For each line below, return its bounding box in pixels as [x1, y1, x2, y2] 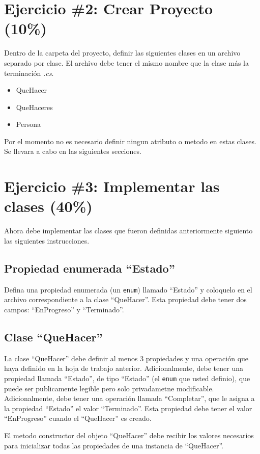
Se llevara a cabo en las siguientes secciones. [4, 146, 141, 156]
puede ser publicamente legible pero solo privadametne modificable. [4, 383, 214, 393]
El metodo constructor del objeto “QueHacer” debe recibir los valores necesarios [4, 430, 254, 441]
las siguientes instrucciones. [4, 235, 90, 246]
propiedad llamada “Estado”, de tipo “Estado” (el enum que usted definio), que [4, 373, 250, 383]
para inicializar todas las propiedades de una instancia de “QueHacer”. [4, 440, 223, 450]
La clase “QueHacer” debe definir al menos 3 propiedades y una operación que [4, 353, 249, 363]
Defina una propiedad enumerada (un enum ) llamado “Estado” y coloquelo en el [4, 284, 252, 295]
